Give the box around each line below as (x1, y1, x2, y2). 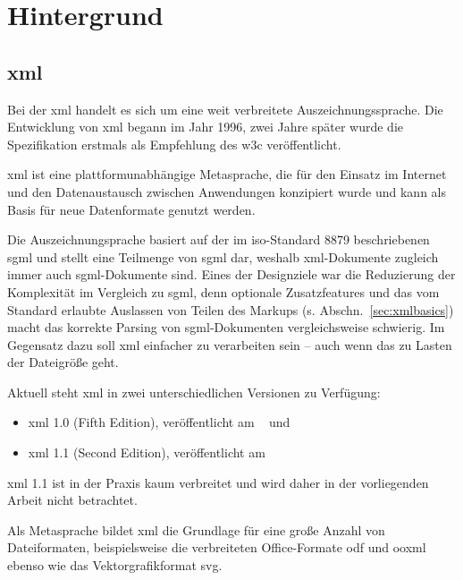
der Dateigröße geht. (7, 353, 119, 371)
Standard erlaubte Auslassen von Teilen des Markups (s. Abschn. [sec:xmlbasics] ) (7, 300, 454, 319)
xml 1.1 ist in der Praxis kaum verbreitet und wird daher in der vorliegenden (7, 473, 429, 491)
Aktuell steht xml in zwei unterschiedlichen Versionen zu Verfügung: (7, 382, 381, 401)
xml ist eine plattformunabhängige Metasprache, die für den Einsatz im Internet (7, 165, 447, 183)
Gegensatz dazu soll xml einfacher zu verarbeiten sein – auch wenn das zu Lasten (7, 335, 452, 354)
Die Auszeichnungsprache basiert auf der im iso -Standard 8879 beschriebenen (7, 230, 430, 249)
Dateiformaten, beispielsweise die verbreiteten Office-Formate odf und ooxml (7, 538, 426, 557)
